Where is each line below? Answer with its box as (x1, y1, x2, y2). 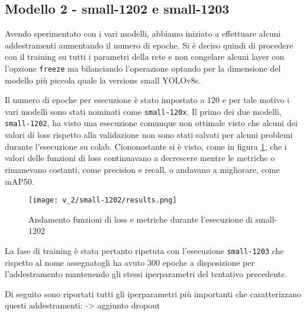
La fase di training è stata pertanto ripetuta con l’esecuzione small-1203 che (5, 244, 284, 256)
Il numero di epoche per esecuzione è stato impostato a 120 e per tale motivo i (5, 94, 289, 106)
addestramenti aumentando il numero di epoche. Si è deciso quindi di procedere (5, 38, 294, 51)
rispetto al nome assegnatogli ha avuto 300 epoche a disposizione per (5, 256, 255, 268)
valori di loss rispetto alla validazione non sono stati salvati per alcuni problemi (5, 128, 293, 141)
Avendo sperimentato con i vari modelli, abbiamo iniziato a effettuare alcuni (5, 27, 281, 40)
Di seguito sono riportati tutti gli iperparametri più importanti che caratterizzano (5, 287, 301, 300)
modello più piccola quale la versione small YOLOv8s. (5, 73, 201, 86)
